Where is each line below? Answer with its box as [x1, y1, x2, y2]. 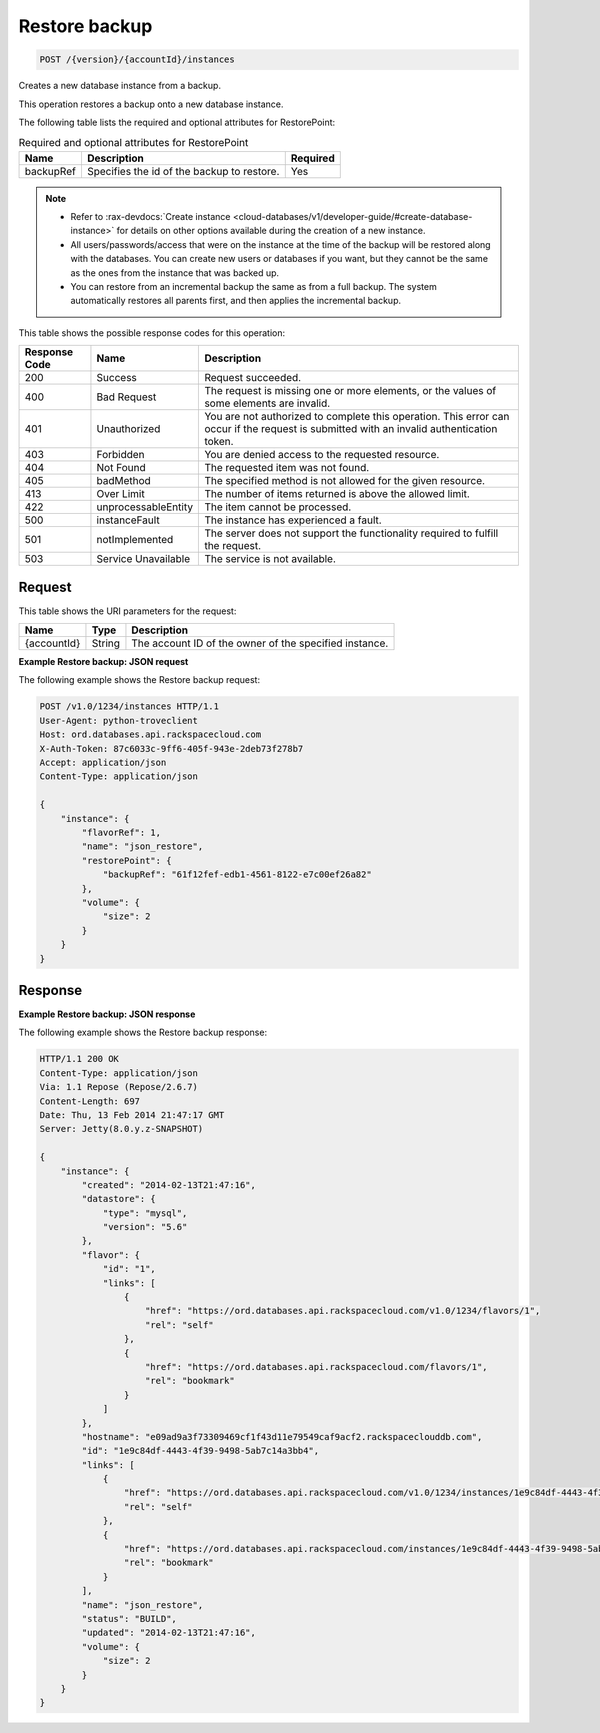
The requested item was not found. [204, 461, 370, 475]
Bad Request [96, 390, 157, 404]
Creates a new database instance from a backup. [18, 80, 222, 92]
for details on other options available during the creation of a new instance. [116, 225, 426, 237]
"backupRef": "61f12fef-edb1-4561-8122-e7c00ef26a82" [102, 869, 372, 880]
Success [96, 371, 137, 385]
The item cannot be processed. [204, 500, 352, 514]
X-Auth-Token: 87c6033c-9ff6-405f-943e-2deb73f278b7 [39, 743, 304, 754]
